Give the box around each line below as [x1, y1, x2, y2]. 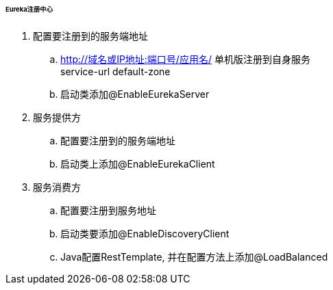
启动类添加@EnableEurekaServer [60, 88, 210, 100]
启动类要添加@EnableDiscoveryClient [60, 227, 230, 239]
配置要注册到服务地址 [60, 204, 156, 216]
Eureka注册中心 [5, 5, 53, 13]
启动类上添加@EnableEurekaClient [60, 157, 215, 170]
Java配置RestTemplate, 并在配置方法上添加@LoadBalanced [60, 250, 328, 263]
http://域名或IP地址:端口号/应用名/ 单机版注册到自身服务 [60, 53, 310, 65]
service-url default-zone [60, 65, 171, 77]
